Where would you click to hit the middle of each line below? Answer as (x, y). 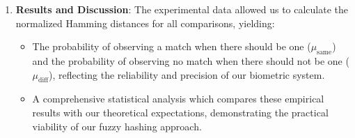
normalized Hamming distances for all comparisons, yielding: (145, 23)
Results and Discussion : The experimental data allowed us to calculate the (182, 9)
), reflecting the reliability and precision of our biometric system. (187, 74)
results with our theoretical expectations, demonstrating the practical (180, 112)
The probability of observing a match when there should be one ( (172, 46)
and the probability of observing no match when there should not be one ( (191, 60)
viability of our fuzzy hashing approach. (117, 126)
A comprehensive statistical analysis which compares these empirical (178, 99)
